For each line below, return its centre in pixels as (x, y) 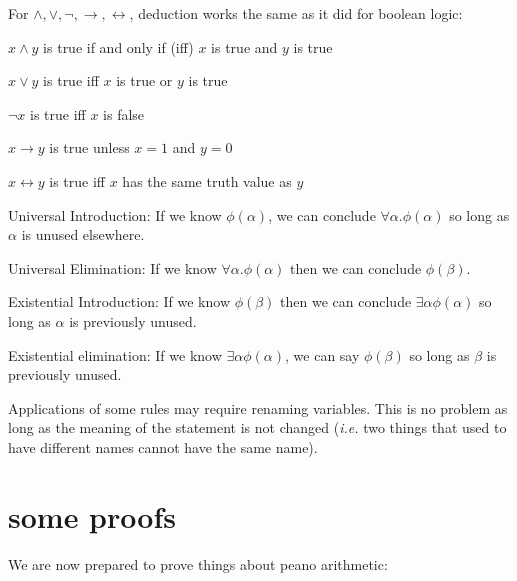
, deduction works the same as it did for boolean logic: (296, 13)
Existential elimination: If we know (115, 354)
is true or (144, 80)
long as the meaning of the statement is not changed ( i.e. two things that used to (257, 427)
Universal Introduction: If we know (115, 214)
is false (124, 113)
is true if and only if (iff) (118, 46)
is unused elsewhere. (83, 234)
